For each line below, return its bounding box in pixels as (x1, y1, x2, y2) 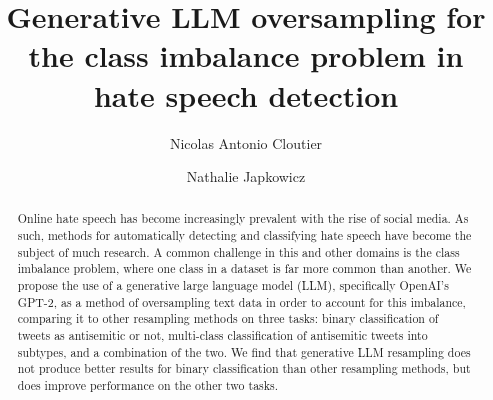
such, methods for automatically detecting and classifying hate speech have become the (17, 227, 472, 244)
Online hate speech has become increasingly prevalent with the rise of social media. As (17, 210, 469, 227)
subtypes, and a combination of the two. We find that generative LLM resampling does (17, 343, 471, 360)
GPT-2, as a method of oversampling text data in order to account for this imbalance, (17, 293, 466, 310)
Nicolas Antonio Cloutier (169, 132, 323, 153)
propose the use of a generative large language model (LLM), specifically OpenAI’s (17, 277, 449, 294)
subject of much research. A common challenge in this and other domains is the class (17, 243, 460, 260)
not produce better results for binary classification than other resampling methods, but (17, 360, 471, 377)
